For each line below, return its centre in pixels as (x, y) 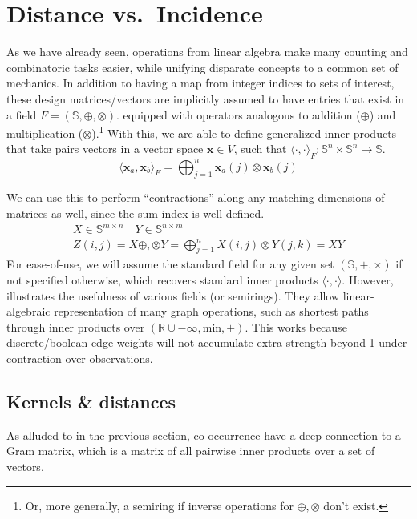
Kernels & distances (91, 402)
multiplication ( (45, 133)
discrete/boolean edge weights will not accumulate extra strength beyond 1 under (207, 342)
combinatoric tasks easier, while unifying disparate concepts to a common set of (202, 67)
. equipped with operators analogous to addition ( (238, 114)
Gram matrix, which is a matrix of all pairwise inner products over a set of (191, 451)
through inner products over (76, 326)
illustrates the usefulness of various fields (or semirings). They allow (173, 295)
